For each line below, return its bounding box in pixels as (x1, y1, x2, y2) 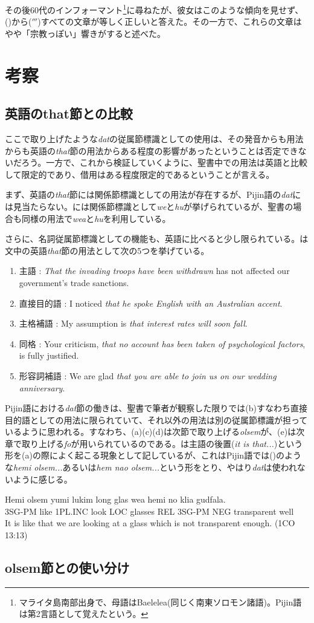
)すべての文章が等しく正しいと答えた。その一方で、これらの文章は (37, 15, 302, 28)
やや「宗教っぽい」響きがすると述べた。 (5, 27, 165, 39)
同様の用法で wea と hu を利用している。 (21, 212, 171, 224)
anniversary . (19, 381, 65, 394)
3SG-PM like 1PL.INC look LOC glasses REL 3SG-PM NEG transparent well (5, 504, 294, 517)
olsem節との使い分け (5, 558, 130, 577)
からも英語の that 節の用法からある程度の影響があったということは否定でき (5, 144, 298, 157)
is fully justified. (19, 349, 79, 362)
